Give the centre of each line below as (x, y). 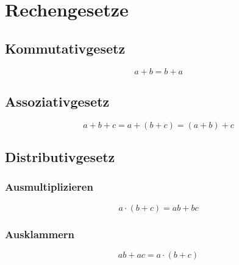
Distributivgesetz (60, 157)
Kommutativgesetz (65, 48)
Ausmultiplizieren (49, 187)
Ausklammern (40, 234)
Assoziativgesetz (57, 101)
